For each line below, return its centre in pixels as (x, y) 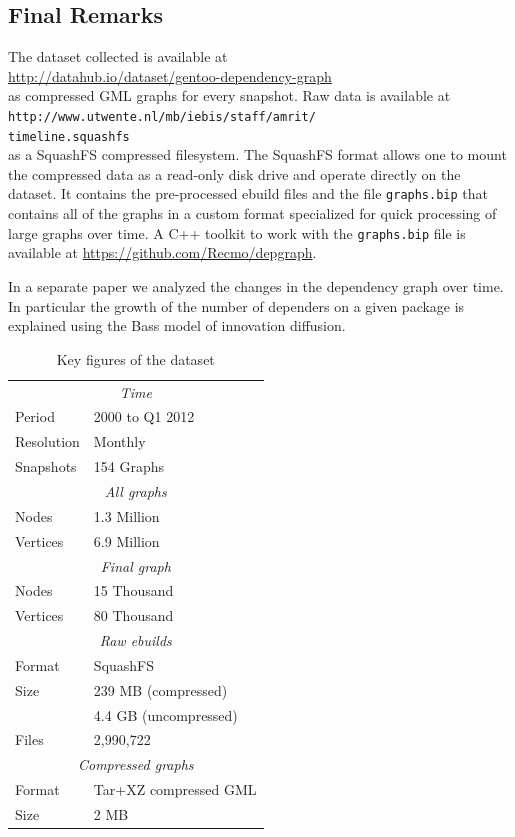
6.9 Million (126, 540)
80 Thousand (133, 615)
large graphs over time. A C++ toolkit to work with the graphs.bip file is (237, 232)
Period (35, 416)
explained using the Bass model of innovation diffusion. (177, 325)
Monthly (119, 441)
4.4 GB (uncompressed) (165, 714)
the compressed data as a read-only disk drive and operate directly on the (234, 173)
